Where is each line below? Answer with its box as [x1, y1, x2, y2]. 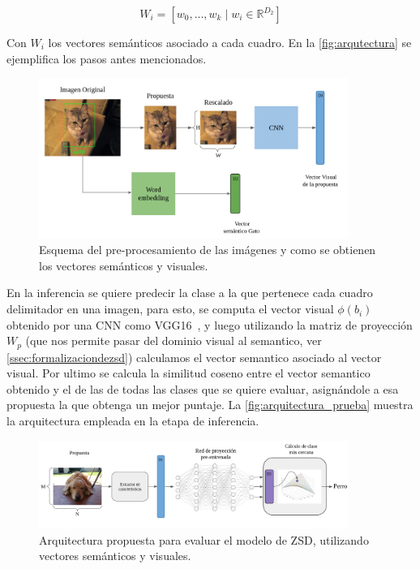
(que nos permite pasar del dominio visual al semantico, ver [25, 332, 322, 349]
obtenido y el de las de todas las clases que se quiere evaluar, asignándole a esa [6, 380, 399, 397]
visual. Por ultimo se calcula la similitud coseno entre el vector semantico [6, 364, 371, 381]
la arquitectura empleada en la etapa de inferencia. [6, 412, 259, 429]
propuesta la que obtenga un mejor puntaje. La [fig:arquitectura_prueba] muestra [6, 396, 414, 413]
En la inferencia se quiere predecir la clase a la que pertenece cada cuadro [6, 284, 373, 301]
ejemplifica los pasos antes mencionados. [6, 50, 207, 67]
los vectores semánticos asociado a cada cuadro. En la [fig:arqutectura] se [48, 34, 412, 50]
